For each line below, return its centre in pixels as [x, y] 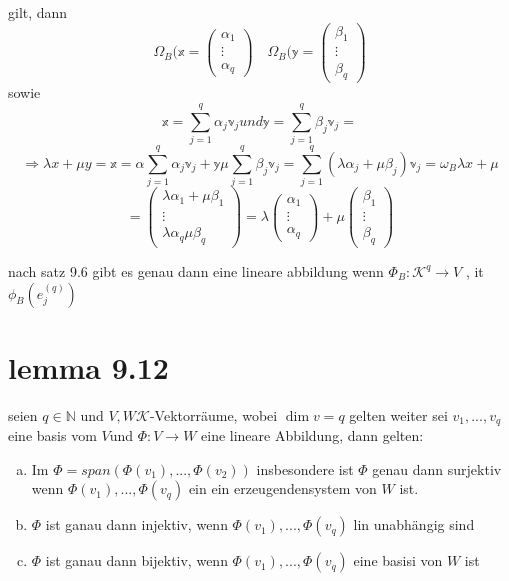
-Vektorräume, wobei [213, 414]
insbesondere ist [305, 468]
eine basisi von [398, 560]
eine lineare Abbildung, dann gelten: [312, 435]
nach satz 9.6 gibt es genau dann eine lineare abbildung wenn [196, 270]
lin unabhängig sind [414, 524]
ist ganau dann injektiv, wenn [136, 524]
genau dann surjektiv [437, 468]
